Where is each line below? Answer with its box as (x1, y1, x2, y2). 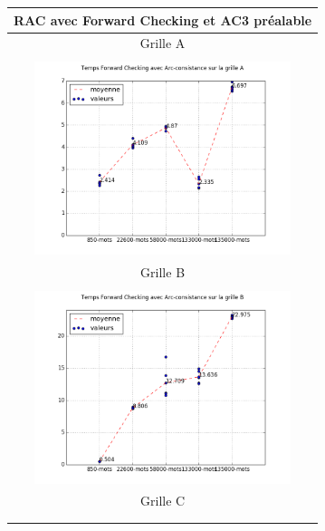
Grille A (139, 34, 186, 53)
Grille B (140, 262, 186, 281)
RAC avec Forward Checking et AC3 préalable (14, 10, 312, 29)
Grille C (140, 491, 186, 510)
